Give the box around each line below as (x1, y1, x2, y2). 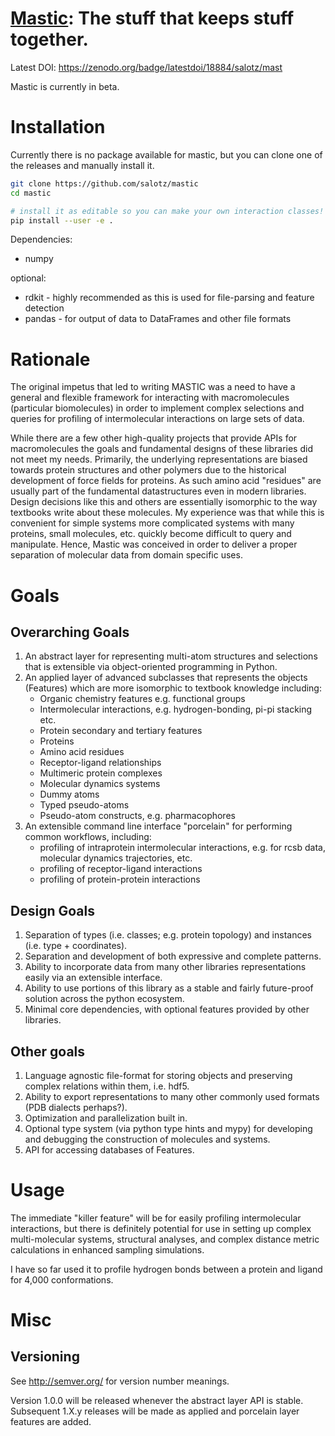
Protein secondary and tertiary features (39, 725, 203, 737)
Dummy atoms (39, 788, 100, 801)
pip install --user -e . (10, 215, 114, 226)
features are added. (10, 1415, 92, 1427)
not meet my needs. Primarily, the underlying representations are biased (10, 453, 308, 466)
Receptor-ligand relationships (39, 757, 162, 769)
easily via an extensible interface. (24, 972, 163, 984)
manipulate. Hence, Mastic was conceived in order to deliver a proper (10, 538, 298, 551)
